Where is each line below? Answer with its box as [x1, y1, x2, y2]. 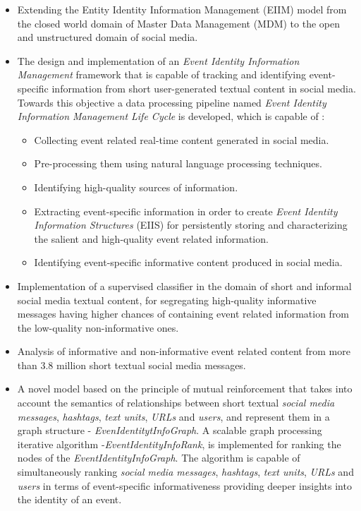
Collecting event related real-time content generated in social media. [34, 132, 329, 147]
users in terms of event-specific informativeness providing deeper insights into [17, 478, 352, 493]
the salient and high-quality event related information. [34, 231, 269, 246]
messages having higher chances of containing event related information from [17, 306, 350, 321]
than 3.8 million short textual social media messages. [17, 357, 246, 372]
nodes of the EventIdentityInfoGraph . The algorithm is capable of [17, 450, 300, 465]
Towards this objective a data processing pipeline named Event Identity [17, 95, 326, 109]
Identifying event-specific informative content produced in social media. [34, 255, 343, 270]
